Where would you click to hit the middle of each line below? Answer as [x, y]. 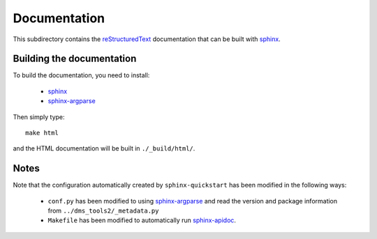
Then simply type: [39, 117]
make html [42, 133]
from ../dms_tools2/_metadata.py [103, 211]
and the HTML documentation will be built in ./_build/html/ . [104, 148]
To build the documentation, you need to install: [81, 75]
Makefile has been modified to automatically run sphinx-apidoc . [142, 220]
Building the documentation [75, 59]
